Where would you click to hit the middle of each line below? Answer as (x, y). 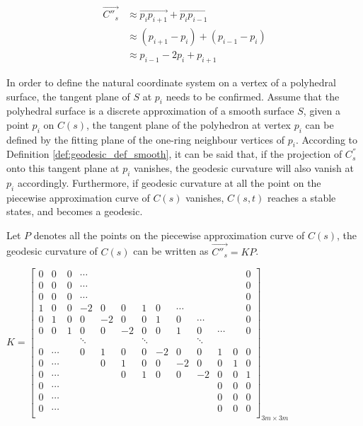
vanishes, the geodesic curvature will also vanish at (244, 168)
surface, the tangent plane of (68, 96)
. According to (327, 139)
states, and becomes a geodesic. (75, 211)
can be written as (171, 251)
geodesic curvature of (52, 251)
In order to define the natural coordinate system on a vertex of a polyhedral (171, 82)
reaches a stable (302, 197)
